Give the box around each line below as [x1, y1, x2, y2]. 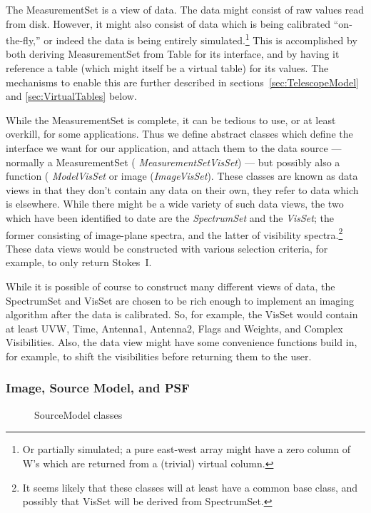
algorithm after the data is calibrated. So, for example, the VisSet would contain [6, 307, 358, 322]
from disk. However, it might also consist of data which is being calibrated [6, 16, 331, 31]
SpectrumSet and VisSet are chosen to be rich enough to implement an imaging [6, 293, 354, 308]
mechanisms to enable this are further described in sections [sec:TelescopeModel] [6, 74, 360, 89]
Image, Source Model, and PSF [6, 379, 190, 397]
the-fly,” [6, 32, 41, 47]
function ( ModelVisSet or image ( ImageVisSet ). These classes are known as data [6, 168, 358, 183]
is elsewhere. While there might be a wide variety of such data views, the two [6, 196, 344, 211]
